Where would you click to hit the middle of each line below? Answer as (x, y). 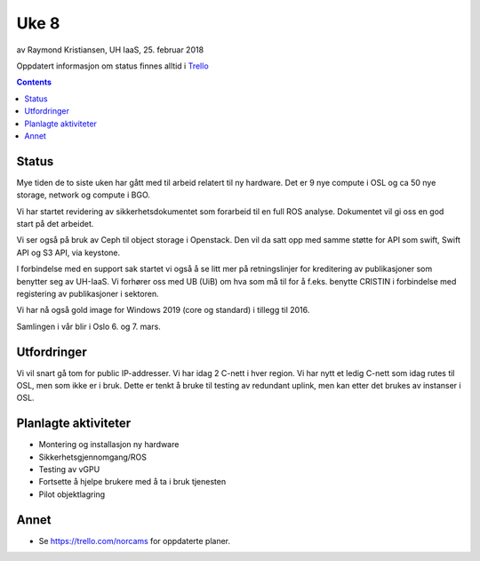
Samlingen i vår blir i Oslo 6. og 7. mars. (89, 326)
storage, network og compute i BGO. (84, 195)
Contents (34, 82)
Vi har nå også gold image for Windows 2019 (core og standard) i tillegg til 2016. (163, 310)
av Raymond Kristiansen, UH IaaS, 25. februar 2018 (110, 50)
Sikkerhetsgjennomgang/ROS (92, 457)
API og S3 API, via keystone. (68, 252)
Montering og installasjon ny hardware (109, 445)
